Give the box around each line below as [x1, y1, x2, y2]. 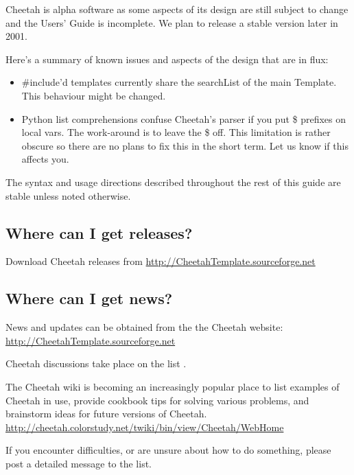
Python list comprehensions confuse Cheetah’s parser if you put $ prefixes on [21, 111, 346, 126]
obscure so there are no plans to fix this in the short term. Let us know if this [21, 138, 349, 152]
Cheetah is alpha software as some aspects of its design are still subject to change [5, 2, 349, 16]
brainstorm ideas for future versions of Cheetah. [5, 406, 207, 421]
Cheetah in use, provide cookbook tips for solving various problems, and [5, 393, 309, 407]
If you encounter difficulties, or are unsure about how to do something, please [5, 443, 331, 457]
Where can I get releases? [5, 222, 193, 243]
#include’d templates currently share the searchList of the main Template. [21, 75, 337, 89]
